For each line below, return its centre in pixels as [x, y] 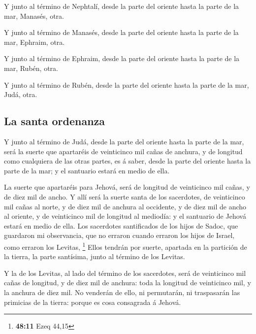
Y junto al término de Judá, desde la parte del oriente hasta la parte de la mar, [124, 141]
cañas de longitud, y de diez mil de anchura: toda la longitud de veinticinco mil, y [128, 283]
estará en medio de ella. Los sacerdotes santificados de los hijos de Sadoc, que [121, 225]
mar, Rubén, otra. [31, 68]
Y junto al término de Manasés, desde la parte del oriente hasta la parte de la [121, 32]
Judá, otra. [21, 94]
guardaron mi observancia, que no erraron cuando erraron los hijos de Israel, [119, 235]
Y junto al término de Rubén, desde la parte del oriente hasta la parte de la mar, [127, 84]
